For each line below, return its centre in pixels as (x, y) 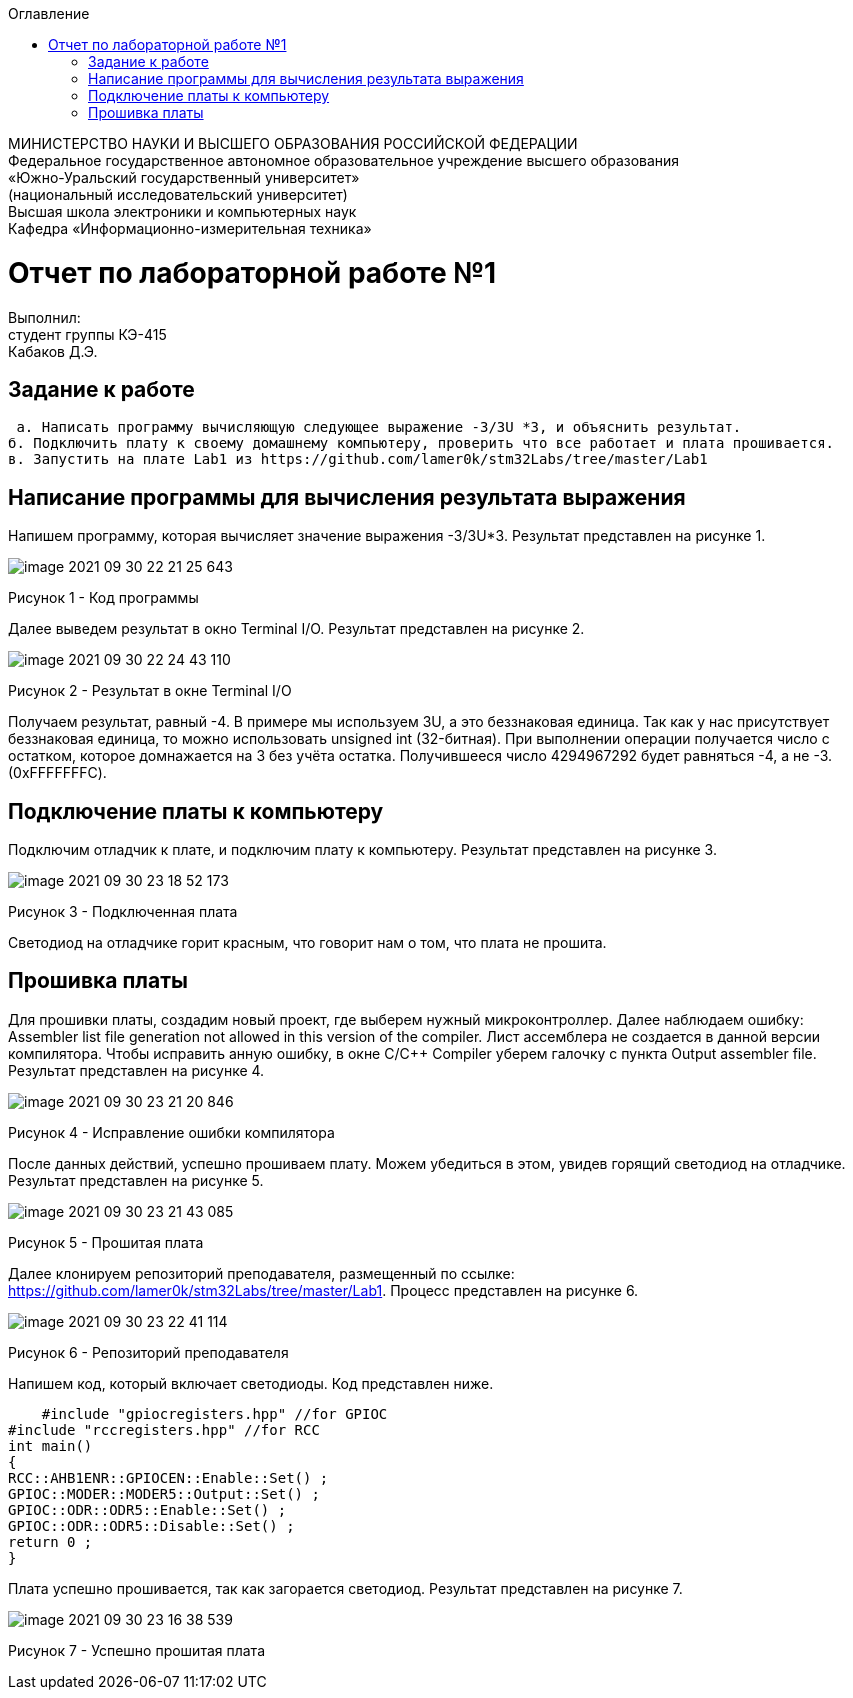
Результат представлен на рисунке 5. (136, 1180)
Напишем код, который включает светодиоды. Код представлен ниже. (251, 1383)
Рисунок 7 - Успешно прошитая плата (136, 1650)
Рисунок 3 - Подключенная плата (123, 912)
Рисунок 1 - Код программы (103, 598)
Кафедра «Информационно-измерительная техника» (190, 228)
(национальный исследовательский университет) (178, 194)
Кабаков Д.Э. (53, 351)
